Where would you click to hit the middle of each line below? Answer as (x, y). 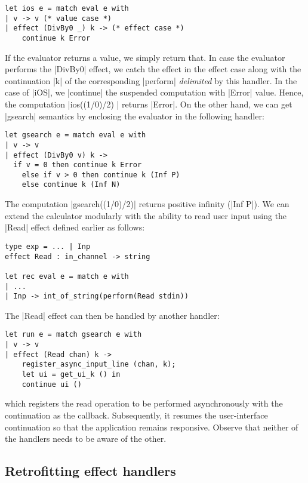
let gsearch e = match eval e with (76, 135)
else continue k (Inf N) (71, 185)
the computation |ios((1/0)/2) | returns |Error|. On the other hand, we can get (149, 104)
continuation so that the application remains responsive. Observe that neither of (152, 427)
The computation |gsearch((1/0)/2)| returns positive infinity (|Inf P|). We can (147, 204)
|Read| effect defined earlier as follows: (75, 227)
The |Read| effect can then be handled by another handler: (112, 315)
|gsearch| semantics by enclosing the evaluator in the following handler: (135, 116)
